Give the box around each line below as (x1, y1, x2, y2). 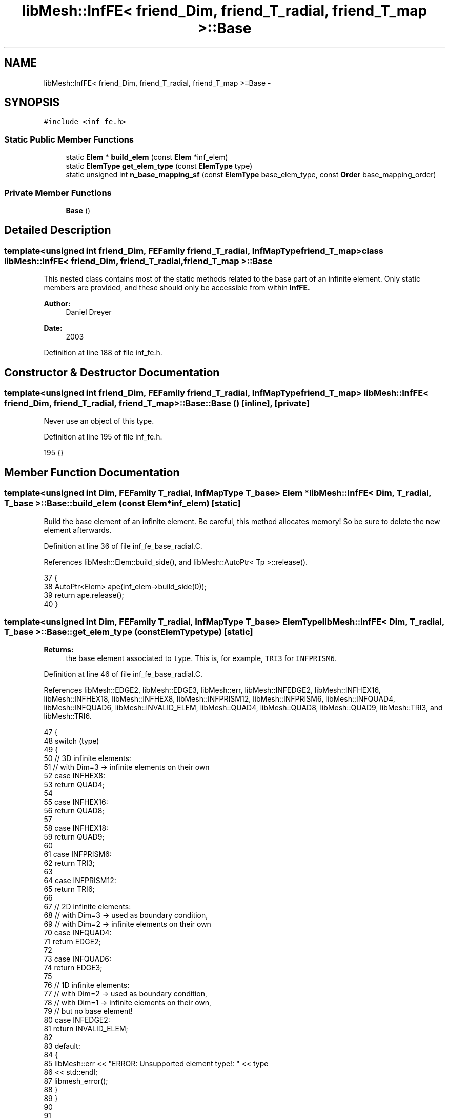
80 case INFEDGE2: (44, 1015, 110, 1025)
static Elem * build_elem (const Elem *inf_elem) (66, 153, 228, 162)
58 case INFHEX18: (44, 824, 109, 833)
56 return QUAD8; (44, 806, 105, 815)
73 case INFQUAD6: (44, 954, 112, 964)
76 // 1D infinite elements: (44, 981, 130, 990)
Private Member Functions (4, 187, 112, 198)
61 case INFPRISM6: (44, 850, 112, 859)
